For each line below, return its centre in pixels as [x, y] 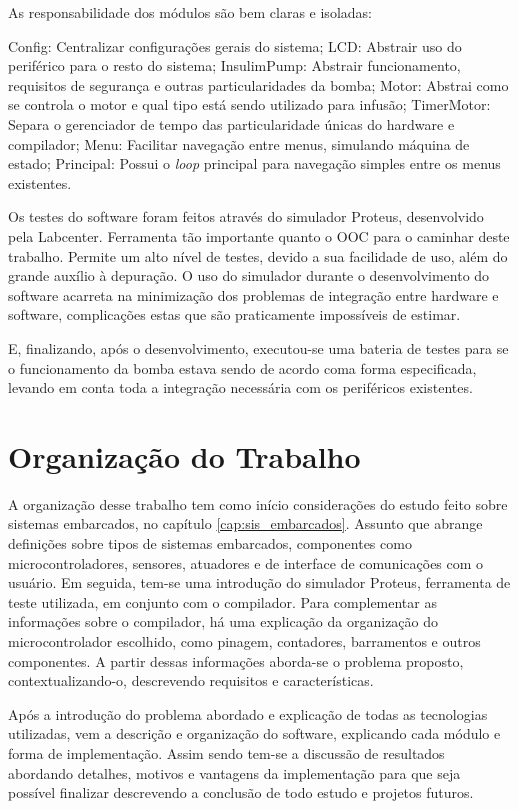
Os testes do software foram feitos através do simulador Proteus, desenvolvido [246, 216]
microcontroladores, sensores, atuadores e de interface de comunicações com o [246, 562]
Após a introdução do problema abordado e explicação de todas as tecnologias [248, 713]
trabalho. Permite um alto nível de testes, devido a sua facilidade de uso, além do [258, 255]
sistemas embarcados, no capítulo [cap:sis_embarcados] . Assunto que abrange [245, 523]
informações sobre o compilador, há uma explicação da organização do [223, 621]
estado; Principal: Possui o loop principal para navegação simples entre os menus [254, 163]
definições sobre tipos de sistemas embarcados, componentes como [210, 543]
